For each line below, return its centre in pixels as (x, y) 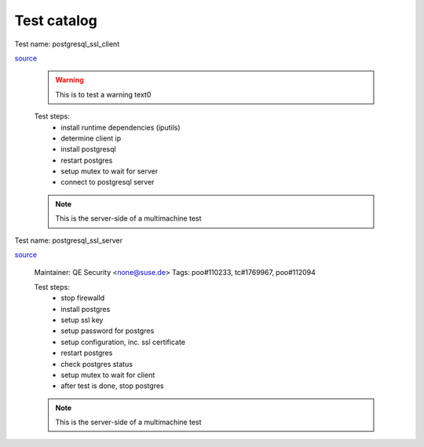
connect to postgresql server (108, 182)
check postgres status (97, 364)
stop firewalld (83, 298)
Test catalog (56, 20)
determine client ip (91, 138)
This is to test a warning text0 (103, 94)
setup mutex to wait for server (110, 171)
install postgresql (89, 149)
